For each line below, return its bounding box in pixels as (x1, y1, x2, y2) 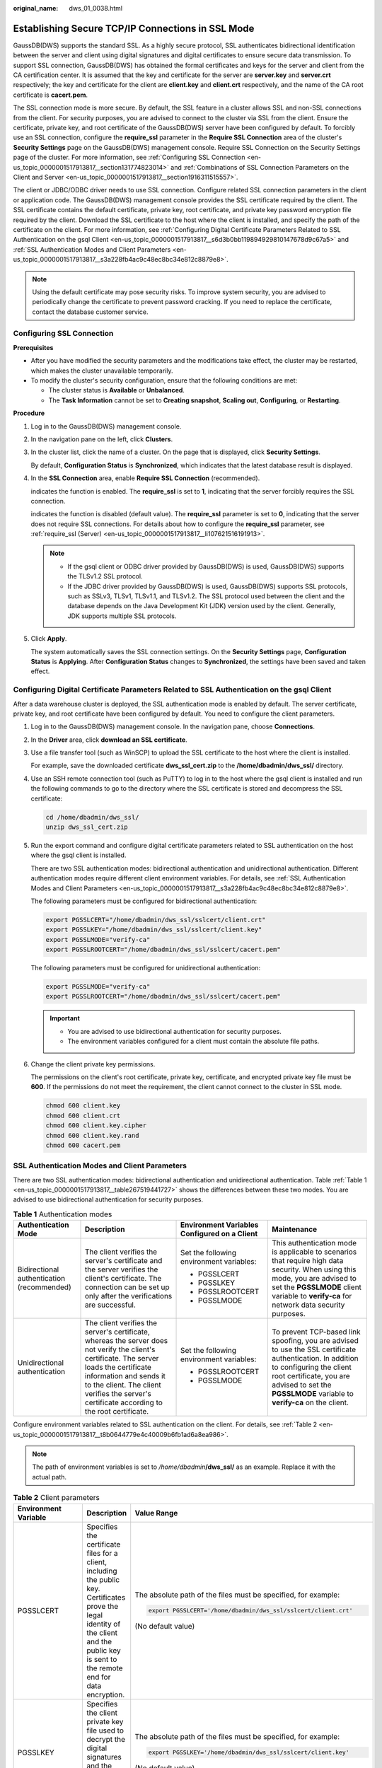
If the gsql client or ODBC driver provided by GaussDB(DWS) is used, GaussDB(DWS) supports (67, 562, 345, 571)
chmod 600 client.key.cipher (45, 1122, 147, 1129)
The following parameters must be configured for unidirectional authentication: (30, 964, 261, 972)
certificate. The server (84, 1354, 159, 1363)
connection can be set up (84, 1282, 170, 1292)
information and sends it (84, 1371, 166, 1381)
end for (86, 1672, 111, 1682)
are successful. (84, 1300, 136, 1310)
